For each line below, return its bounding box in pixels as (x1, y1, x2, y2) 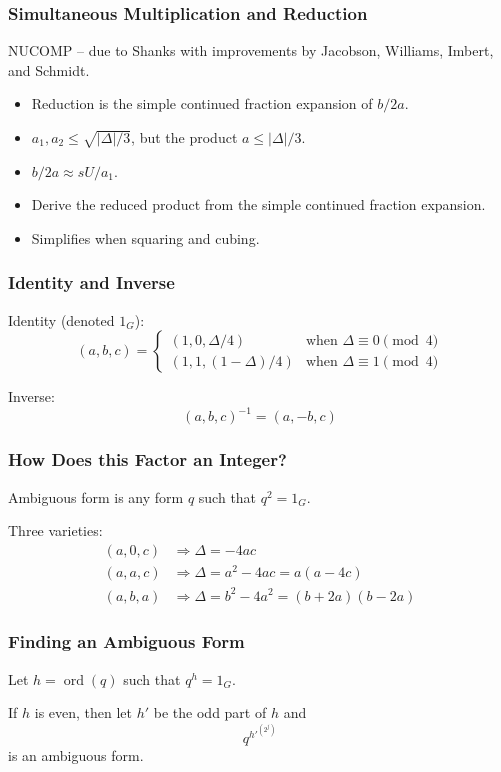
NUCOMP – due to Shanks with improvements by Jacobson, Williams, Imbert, (8, 40, 494, 61)
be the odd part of (153, 702, 267, 723)
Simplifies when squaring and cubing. (31, 227, 260, 248)
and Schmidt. (8, 59, 90, 80)
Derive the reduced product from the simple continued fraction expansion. (31, 194, 486, 215)
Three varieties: (8, 520, 103, 541)
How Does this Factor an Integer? (8, 447, 287, 472)
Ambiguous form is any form (8, 486, 184, 507)
